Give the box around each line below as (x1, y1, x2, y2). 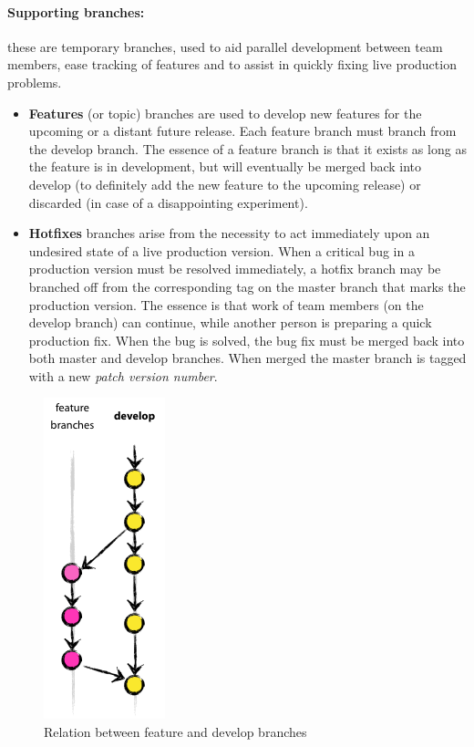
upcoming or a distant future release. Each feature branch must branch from (28, 121, 457, 140)
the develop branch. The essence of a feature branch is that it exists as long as (28, 139, 467, 158)
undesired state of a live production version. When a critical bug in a (28, 241, 415, 260)
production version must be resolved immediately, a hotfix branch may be (28, 259, 441, 278)
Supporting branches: (7, 2, 145, 21)
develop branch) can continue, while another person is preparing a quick (28, 313, 432, 332)
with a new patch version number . (28, 366, 218, 385)
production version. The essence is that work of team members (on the (28, 295, 424, 314)
